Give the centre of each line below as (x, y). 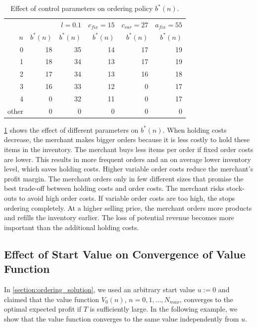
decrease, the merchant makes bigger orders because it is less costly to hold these (127, 139)
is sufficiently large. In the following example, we (164, 309)
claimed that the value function (52, 299)
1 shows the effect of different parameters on (71, 129)
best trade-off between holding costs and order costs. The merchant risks (114, 188)
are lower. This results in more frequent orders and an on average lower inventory (128, 159)
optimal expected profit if (43, 309)
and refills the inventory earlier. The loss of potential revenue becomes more (119, 217)
